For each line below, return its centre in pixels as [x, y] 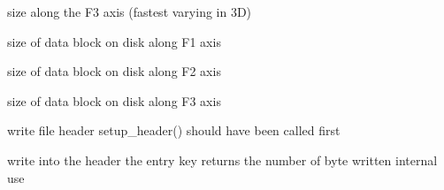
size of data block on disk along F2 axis [114, 71]
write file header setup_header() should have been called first [174, 130]
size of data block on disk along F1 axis [114, 41]
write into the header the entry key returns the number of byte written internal [222, 160]
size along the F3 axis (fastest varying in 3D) [130, 11]
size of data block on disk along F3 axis [114, 100]
